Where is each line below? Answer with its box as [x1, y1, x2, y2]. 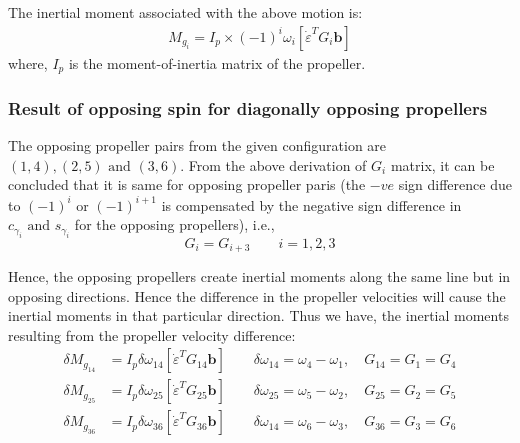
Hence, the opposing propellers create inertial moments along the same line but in [8, 266, 511, 287]
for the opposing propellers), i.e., [74, 214, 275, 235]
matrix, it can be [390, 154, 495, 175]
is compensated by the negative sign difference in [161, 194, 462, 215]
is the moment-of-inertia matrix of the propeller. [68, 52, 366, 73]
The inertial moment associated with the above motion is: [8, 2, 363, 22]
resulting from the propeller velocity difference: [8, 324, 296, 345]
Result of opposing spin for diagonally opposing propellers [8, 96, 488, 120]
